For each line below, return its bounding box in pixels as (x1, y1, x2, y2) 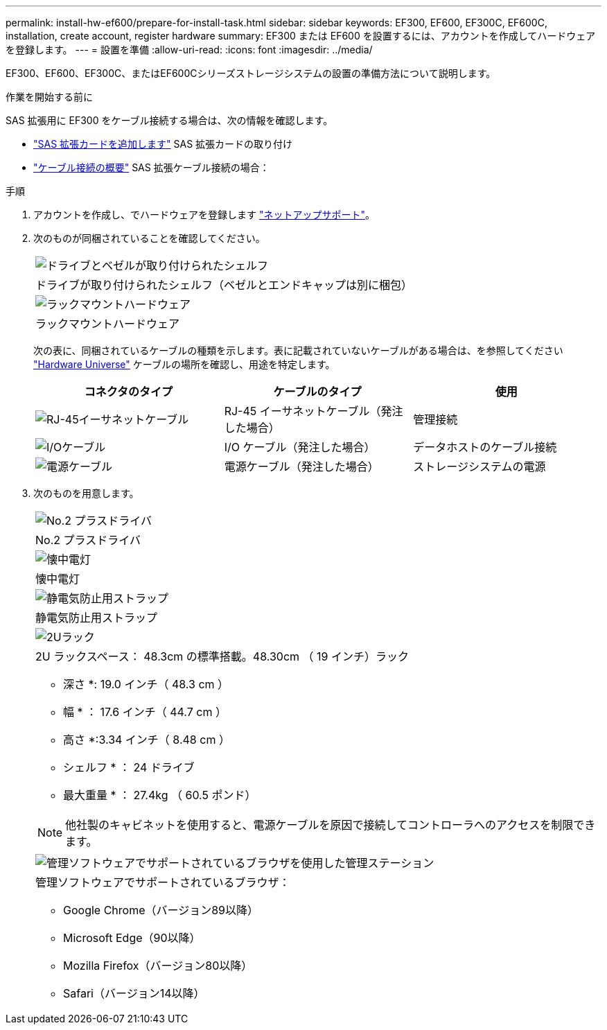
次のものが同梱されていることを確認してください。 (33, 232, 265, 244)
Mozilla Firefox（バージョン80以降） (63, 959, 253, 972)
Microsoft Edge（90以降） (63, 931, 201, 945)
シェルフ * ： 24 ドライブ (63, 760, 195, 774)
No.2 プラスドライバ (35, 533, 141, 547)
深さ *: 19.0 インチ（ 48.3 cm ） (63, 677, 229, 691)
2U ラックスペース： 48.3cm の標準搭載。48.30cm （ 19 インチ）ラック (35, 649, 409, 663)
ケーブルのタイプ (273, 385, 362, 399)
